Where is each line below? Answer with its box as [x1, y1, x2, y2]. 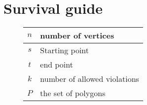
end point [40, 59, 73, 70]
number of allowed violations [40, 73, 139, 85]
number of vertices [40, 30, 114, 41]
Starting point [40, 44, 89, 56]
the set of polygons [40, 87, 106, 99]
